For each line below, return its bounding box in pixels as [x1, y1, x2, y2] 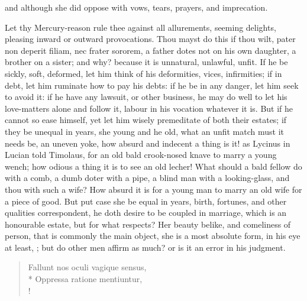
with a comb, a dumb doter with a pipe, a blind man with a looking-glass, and [5, 171, 290, 184]
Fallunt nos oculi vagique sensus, [28, 261, 147, 273]
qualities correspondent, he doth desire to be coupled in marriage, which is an [5, 206, 287, 219]
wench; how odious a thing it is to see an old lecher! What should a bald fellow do [5, 160, 302, 172]
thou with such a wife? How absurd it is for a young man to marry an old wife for [5, 183, 302, 195]
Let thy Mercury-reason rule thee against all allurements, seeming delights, [5, 21, 276, 33]
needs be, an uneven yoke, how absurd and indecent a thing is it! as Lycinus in [5, 137, 290, 149]
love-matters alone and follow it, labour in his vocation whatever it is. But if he [5, 102, 293, 114]
